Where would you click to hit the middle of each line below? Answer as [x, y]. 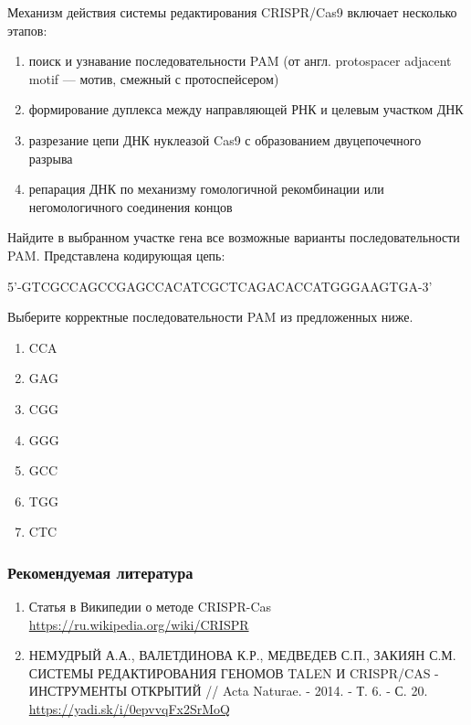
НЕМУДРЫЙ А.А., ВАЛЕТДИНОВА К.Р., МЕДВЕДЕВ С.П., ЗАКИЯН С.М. [242, 655]
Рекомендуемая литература [100, 572]
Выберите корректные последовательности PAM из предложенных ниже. [210, 317]
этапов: [27, 30]
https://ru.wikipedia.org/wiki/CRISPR [139, 624]
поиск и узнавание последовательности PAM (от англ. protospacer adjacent [240, 61]
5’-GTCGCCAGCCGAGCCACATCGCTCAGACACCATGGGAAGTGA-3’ [220, 286]
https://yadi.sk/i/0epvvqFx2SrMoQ [129, 709]
